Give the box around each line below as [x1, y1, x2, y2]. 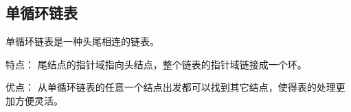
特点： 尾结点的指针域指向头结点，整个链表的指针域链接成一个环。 [5, 57, 307, 71]
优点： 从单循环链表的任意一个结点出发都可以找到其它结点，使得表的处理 [5, 80, 336, 94]
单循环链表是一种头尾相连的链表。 [5, 34, 159, 48]
